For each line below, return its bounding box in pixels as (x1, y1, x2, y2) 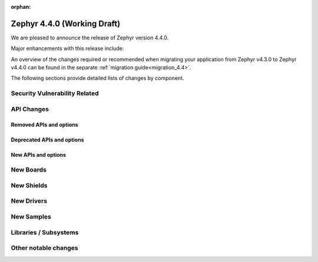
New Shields (11, 181, 48, 189)
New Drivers (11, 197, 47, 205)
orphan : (11, 4, 31, 10)
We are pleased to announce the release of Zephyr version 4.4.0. (11, 34, 169, 41)
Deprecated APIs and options (11, 136, 85, 143)
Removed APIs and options (11, 121, 79, 128)
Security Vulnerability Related (11, 89, 100, 98)
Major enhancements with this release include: (11, 45, 124, 52)
